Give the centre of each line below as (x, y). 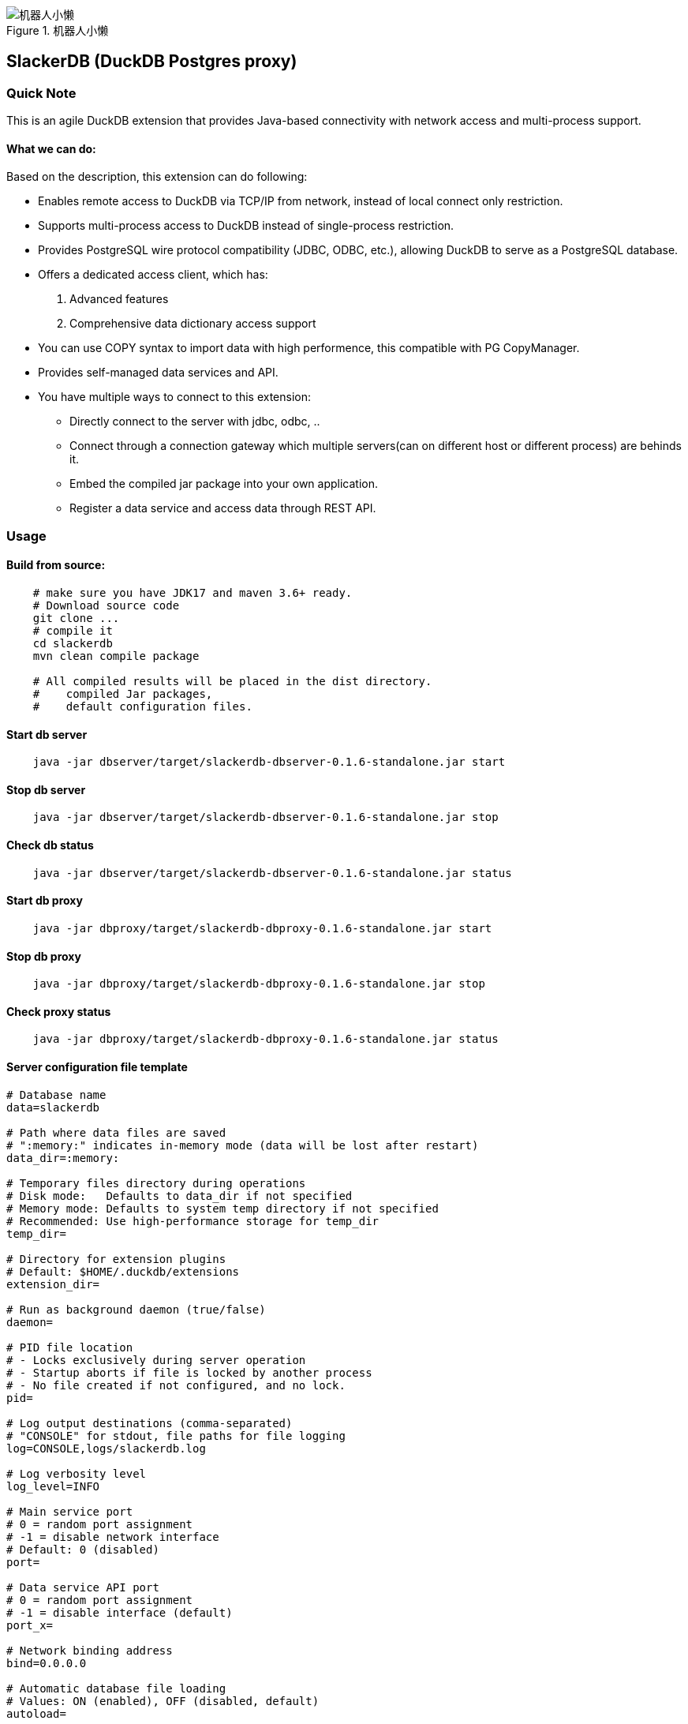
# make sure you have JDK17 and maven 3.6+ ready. (193, 593)
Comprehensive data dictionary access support (193, 324)
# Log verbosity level (77, 1473)
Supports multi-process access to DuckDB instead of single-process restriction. (246, 226)
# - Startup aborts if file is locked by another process (189, 1372)
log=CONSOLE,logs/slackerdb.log (106, 1448)
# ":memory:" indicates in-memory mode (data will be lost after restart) (243, 1145)
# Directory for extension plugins (116, 1259)
